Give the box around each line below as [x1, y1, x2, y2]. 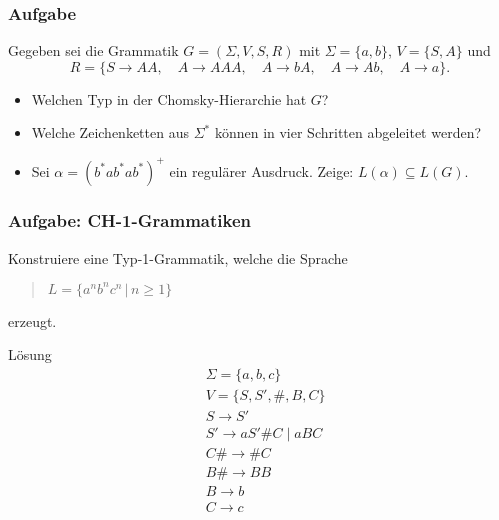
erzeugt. [8, 310, 57, 331]
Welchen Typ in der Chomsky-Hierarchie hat [31, 88, 307, 109]
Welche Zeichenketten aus [31, 122, 189, 143]
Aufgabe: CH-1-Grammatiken [8, 208, 251, 233]
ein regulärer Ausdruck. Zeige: [169, 160, 354, 181]
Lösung [8, 344, 52, 365]
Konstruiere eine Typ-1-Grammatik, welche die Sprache [8, 247, 348, 268]
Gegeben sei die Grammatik [8, 40, 179, 61]
